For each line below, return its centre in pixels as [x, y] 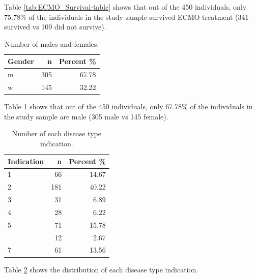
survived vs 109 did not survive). [55, 27]
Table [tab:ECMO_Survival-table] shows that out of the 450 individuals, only [125, 7]
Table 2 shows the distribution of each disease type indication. [101, 269]
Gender [21, 61]
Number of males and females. [52, 43]
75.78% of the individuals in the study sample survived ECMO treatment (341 [126, 17]
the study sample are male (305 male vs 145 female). [86, 116]
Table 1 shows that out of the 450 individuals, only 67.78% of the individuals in [128, 106]
